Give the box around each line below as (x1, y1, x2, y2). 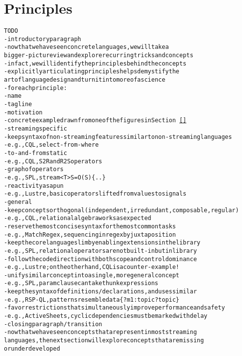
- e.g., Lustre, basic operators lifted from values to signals (4, 190, 187, 198)
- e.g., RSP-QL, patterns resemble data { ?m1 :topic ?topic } (4, 296, 180, 303)
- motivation (4, 109, 43, 116)
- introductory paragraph (4, 35, 81, 43)
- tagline (4, 101, 32, 108)
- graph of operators (4, 166, 64, 173)
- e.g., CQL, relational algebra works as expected (4, 215, 151, 222)
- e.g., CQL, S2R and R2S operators (4, 157, 102, 165)
